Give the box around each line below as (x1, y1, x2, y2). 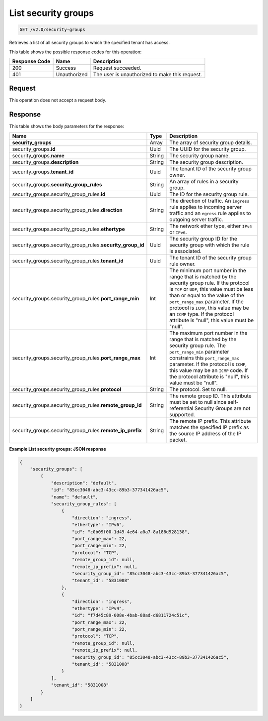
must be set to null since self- (169, 398, 239, 405)
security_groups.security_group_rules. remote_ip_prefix (12, 427, 142, 434)
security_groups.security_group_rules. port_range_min (12, 295, 139, 302)
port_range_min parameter (169, 348, 229, 355)
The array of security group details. (169, 139, 253, 146)
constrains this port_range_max (169, 354, 239, 361)
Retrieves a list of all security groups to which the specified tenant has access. (9, 40, 170, 46)
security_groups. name (12, 152, 65, 159)
